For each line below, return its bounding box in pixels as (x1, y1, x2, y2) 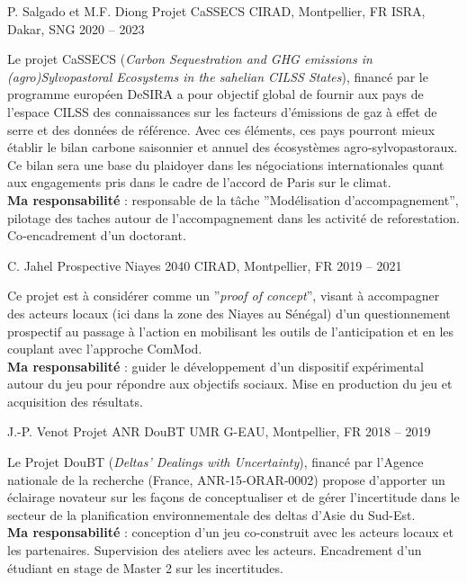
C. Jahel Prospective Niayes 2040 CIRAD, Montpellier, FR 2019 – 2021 (7, 256, 402, 274)
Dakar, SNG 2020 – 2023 (7, 19, 145, 38)
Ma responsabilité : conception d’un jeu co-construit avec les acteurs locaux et (7, 523, 454, 542)
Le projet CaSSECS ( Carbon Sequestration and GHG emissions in (7, 49, 373, 68)
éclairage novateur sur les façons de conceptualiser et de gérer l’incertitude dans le (7, 488, 460, 507)
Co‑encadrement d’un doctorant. (7, 226, 186, 245)
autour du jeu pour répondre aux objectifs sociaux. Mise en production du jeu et (7, 374, 453, 393)
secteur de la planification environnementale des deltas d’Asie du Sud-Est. (7, 505, 416, 524)
